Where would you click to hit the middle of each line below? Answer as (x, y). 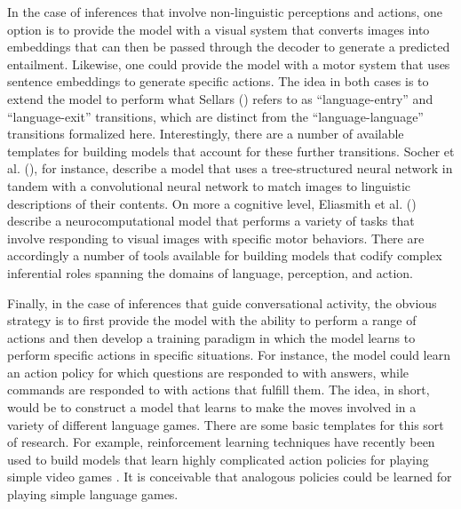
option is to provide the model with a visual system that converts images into (219, 29)
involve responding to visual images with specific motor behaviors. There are (216, 238)
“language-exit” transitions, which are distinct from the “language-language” (215, 116)
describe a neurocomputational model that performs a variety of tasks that (211, 221)
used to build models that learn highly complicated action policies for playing (218, 459)
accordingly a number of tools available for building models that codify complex (225, 255)
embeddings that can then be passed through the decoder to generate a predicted (229, 47)
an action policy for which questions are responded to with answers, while (208, 372)
